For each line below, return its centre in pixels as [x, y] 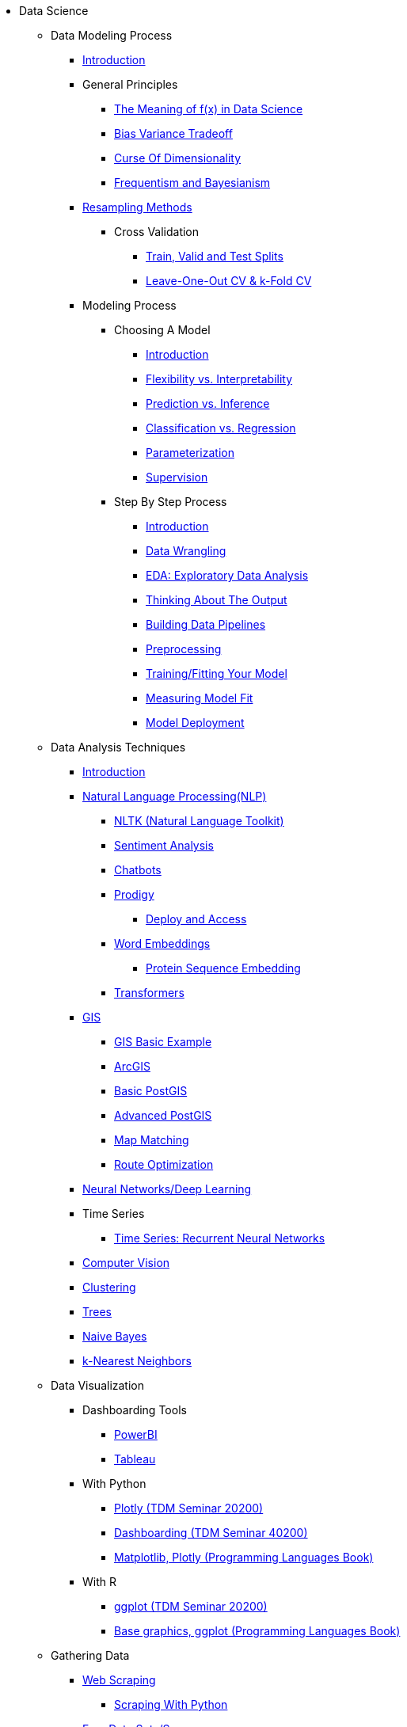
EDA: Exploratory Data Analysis [227, 575]
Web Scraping [119, 1680]
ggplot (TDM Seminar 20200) [191, 1606]
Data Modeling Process [112, 35]
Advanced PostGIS [163, 1115]
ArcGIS [132, 1066]
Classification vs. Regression [221, 428]
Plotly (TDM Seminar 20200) [189, 1508]
